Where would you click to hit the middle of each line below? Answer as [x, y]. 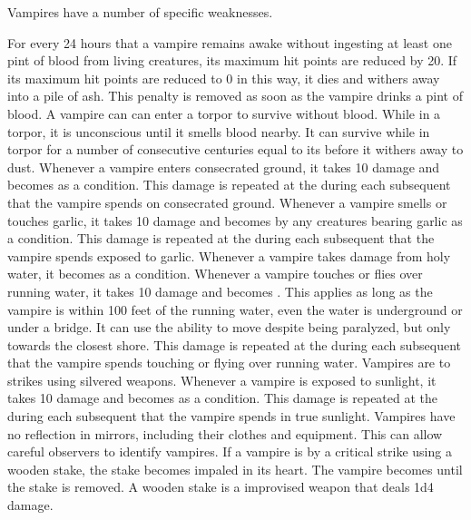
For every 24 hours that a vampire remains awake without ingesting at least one [230, 42]
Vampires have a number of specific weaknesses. [140, 12]
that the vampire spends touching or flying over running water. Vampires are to [229, 363]
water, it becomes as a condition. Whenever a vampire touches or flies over [215, 274]
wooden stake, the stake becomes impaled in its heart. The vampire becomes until [235, 469]
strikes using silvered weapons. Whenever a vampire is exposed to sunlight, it [222, 380]
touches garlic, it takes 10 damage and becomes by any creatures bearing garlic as [235, 220]
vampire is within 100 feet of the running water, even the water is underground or [235, 309]
